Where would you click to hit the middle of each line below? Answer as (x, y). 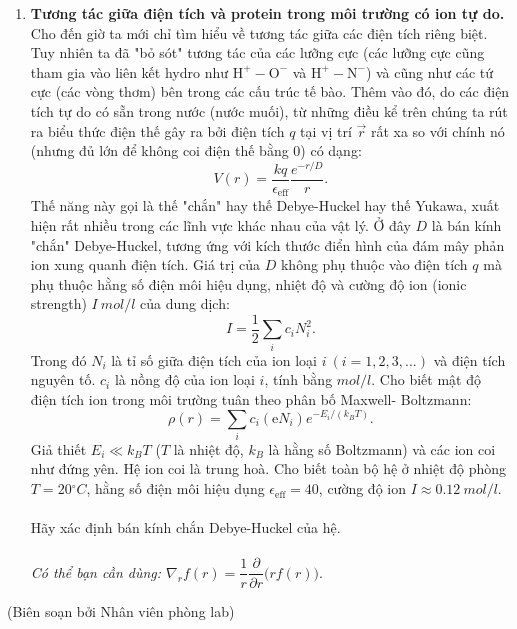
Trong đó (58, 359)
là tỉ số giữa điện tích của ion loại (214, 359)
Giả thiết (58, 448)
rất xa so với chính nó (437, 130)
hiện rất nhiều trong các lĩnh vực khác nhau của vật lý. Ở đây (220, 224)
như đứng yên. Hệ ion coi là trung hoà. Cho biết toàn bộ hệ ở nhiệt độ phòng (268, 468)
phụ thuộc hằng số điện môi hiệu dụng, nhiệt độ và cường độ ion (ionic (248, 283)
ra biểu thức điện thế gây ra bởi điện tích (157, 130)
